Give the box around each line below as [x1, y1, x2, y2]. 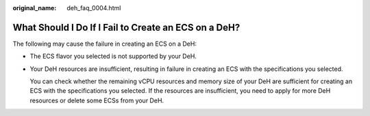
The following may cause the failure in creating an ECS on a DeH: [12, 40, 197, 48]
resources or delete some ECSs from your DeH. [29, 96, 164, 104]
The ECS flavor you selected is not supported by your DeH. [29, 52, 197, 61]
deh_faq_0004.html [66, 4, 121, 12]
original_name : [12, 4, 57, 12]
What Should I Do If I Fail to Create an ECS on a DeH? [12, 21, 241, 33]
